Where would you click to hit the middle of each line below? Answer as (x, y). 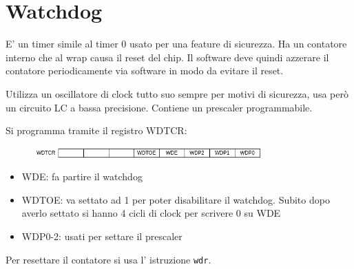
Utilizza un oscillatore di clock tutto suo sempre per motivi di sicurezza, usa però (177, 93)
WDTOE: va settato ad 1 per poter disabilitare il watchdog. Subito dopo (176, 199)
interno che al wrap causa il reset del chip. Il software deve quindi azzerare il (167, 57)
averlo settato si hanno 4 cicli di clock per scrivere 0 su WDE (151, 213)
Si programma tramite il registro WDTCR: (96, 130)
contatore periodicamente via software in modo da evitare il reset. (145, 71)
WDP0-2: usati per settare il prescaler (102, 236)
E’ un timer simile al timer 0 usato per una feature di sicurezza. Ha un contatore (176, 44)
